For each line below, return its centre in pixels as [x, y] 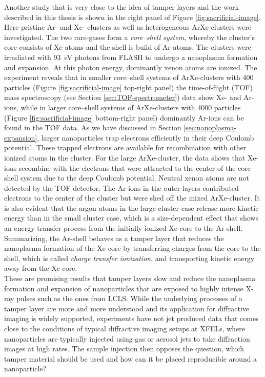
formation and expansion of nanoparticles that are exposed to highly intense [124, 288]
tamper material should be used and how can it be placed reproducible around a [131, 358]
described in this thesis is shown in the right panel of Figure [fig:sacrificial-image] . [132, 17]
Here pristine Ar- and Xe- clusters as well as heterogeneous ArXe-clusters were [128, 27]
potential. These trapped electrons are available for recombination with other [125, 147]
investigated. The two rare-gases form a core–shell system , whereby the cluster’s [130, 37]
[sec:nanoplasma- [210, 127]
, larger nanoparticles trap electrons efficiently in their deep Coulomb [146, 137]
